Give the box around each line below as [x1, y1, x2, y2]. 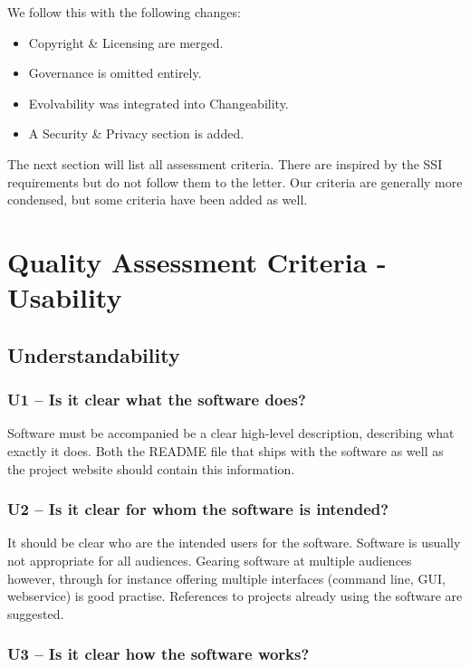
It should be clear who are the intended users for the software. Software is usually [7, 533, 461, 552]
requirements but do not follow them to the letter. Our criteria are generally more [7, 172, 463, 191]
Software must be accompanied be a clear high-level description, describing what [7, 424, 455, 443]
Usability [7, 279, 122, 316]
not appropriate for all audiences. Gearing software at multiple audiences [7, 550, 412, 569]
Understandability [7, 340, 180, 368]
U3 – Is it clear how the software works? [7, 643, 310, 665]
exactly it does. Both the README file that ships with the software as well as [7, 441, 444, 460]
